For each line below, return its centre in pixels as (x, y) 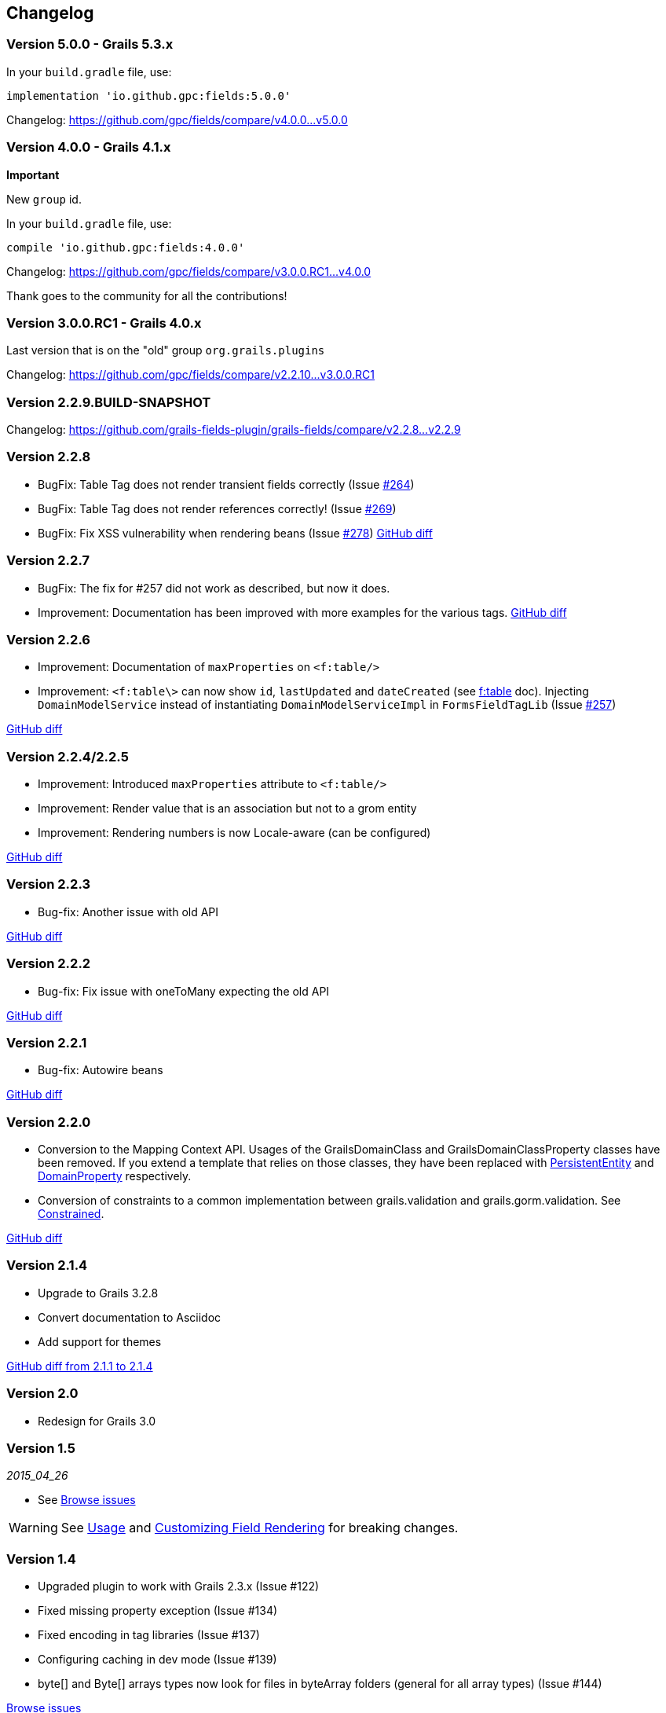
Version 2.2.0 (49, 1122)
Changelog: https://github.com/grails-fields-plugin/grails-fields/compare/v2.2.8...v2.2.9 (234, 430)
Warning (33, 1528)
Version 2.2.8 (49, 457)
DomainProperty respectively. (115, 1176)
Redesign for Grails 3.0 (97, 1421)
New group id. (44, 199)
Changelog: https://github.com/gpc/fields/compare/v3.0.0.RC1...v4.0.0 (189, 271)
